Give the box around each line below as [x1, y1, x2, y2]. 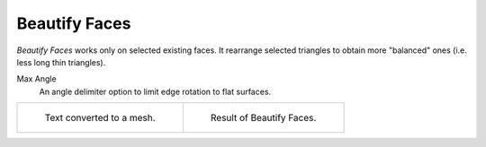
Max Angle [16, 73, 58, 84]
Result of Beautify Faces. [210, 112, 317, 125]
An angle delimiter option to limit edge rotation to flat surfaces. [39, 86, 272, 97]
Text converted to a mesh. [44, 112, 157, 125]
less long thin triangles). [16, 56, 106, 67]
